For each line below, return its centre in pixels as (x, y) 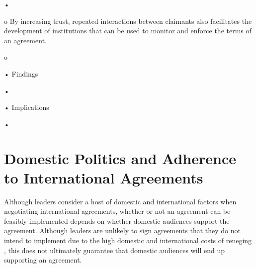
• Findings (21, 73)
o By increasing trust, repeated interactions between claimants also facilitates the (128, 21)
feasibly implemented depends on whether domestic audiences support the (117, 221)
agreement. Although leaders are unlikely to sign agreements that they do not (122, 230)
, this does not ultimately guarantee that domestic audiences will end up (115, 250)
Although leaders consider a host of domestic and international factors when (120, 201)
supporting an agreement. (43, 260)
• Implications (27, 107)
